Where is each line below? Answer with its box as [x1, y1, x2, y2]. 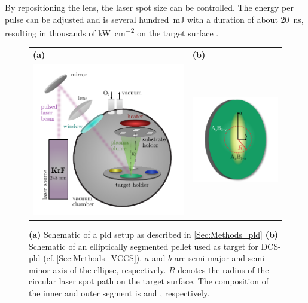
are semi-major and [174, 252, 246, 264]
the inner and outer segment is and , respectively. [29, 286, 210, 299]
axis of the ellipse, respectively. [53, 263, 166, 276]
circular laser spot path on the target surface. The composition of [29, 275, 269, 287]
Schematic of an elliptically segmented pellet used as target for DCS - [29, 240, 281, 252]
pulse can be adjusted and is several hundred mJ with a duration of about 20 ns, [5, 13, 304, 25]
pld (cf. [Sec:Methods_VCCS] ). [29, 252, 142, 264]
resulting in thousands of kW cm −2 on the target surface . [5, 25, 219, 39]
